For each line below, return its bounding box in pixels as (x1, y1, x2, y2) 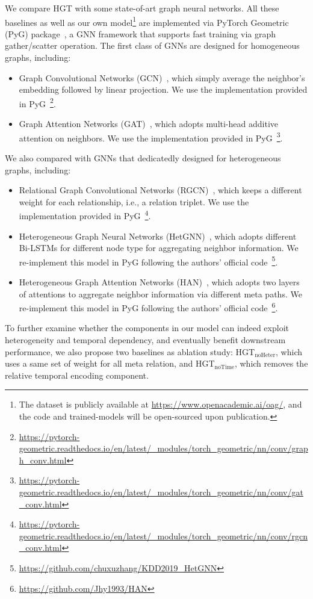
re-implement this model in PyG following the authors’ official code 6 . (19, 300, 278, 314)
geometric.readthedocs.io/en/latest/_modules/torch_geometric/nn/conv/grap (19, 442, 308, 455)
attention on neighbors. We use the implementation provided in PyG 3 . (19, 129, 283, 144)
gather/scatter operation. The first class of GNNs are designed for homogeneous (5, 39, 300, 52)
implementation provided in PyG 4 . (19, 208, 151, 222)
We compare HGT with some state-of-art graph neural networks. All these (5, 2, 279, 14)
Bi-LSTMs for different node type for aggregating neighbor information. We (19, 241, 299, 254)
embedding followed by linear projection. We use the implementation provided (19, 83, 308, 96)
